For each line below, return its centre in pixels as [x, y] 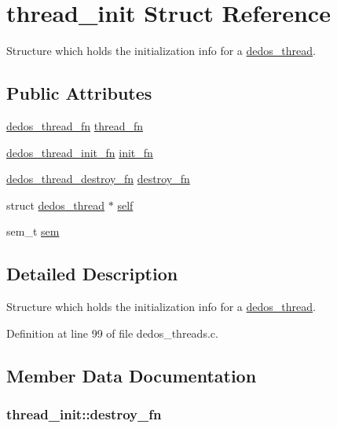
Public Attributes [79, 93]
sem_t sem [33, 231]
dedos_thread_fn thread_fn [75, 125]
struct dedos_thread [56, 205]
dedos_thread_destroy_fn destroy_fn [98, 179]
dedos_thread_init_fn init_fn [80, 152]
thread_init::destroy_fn [84, 413]
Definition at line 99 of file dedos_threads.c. [112, 333]
